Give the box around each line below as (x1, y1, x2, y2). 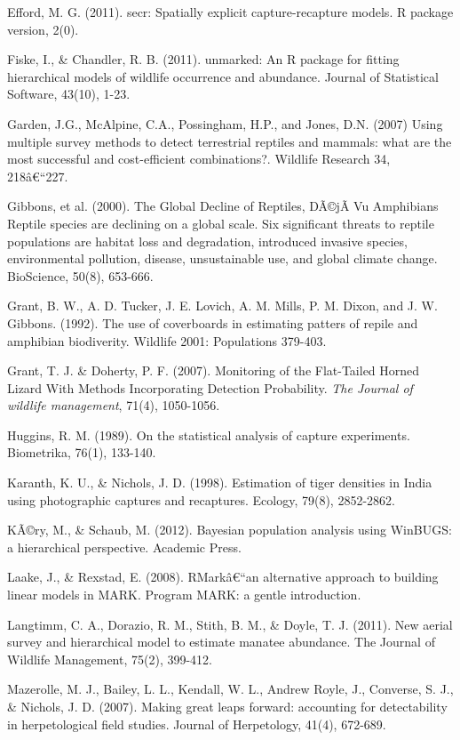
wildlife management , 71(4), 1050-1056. (7, 396, 220, 414)
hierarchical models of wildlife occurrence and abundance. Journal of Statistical (7, 67, 439, 85)
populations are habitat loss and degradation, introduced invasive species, (7, 231, 408, 250)
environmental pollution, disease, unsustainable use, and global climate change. (7, 249, 438, 268)
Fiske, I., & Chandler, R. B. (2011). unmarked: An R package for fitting (7, 50, 400, 68)
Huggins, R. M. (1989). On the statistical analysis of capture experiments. (7, 425, 410, 444)
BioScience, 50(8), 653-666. (7, 266, 154, 285)
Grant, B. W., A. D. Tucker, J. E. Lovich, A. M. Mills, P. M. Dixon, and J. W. (7, 296, 438, 315)
